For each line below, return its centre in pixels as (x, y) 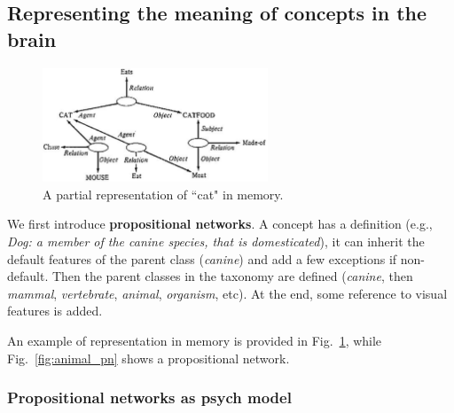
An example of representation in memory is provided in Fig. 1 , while (195, 340)
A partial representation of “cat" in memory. (163, 194)
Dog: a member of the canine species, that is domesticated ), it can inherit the (216, 241)
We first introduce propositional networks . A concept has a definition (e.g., (220, 224)
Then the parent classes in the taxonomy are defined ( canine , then (232, 276)
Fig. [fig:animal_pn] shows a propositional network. (149, 358)
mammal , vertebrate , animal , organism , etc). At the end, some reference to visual (227, 293)
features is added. (55, 311)
